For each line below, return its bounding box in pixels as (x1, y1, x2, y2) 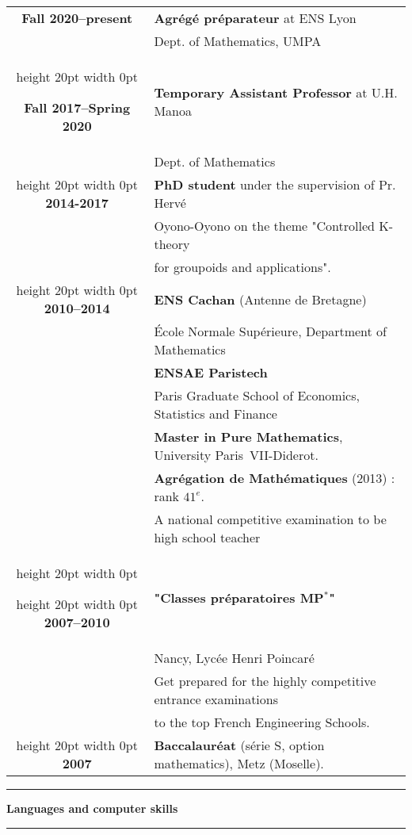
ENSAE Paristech (154, 363, 268, 381)
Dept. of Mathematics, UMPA (154, 32, 322, 50)
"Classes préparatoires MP (154, 588, 324, 607)
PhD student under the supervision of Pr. (154, 175, 396, 193)
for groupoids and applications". (154, 258, 331, 276)
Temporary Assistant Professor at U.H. (154, 82, 398, 102)
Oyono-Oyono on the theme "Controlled (154, 216, 375, 235)
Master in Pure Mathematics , (154, 427, 343, 446)
